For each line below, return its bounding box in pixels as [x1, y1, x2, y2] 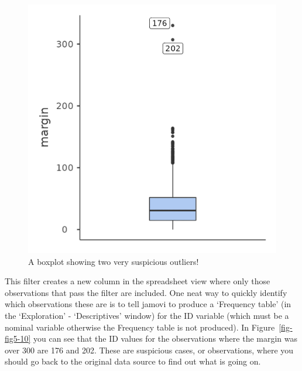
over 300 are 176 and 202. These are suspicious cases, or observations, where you [5, 343, 294, 356]
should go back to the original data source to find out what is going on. [5, 355, 261, 367]
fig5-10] [5, 332, 31, 345]
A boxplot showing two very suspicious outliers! [28, 255, 199, 267]
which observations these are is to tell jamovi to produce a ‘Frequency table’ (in [5, 298, 291, 310]
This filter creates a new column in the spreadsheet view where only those [5, 275, 270, 287]
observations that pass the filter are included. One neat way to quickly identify [5, 286, 287, 298]
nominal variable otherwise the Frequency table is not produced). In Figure [5, 321, 275, 333]
